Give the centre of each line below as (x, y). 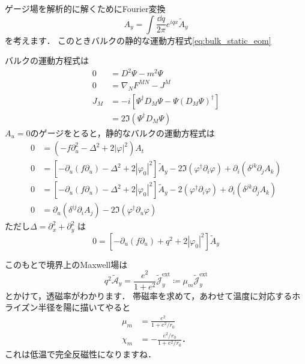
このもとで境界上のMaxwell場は (66, 264)
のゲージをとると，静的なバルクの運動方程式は (122, 132)
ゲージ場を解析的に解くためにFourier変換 (85, 8)
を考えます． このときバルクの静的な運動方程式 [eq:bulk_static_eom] (138, 40)
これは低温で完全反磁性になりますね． (80, 354)
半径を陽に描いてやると (84, 307)
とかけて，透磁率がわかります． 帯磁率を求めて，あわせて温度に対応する (149, 295)
